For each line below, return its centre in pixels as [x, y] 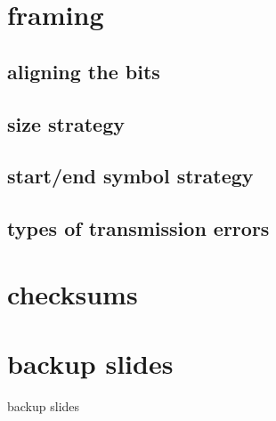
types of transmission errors [138, 228]
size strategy [66, 123]
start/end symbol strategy [130, 176]
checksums [73, 293]
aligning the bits [84, 71]
